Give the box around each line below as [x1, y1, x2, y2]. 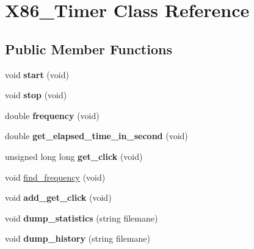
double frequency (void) [5, 109, 100, 121]
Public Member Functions [5, 39, 172, 58]
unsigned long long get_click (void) [5, 150, 143, 162]
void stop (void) [5, 88, 67, 101]
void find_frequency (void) [5, 170, 106, 183]
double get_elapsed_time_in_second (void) [5, 129, 188, 142]
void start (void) [5, 68, 69, 81]
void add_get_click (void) [5, 191, 112, 204]
